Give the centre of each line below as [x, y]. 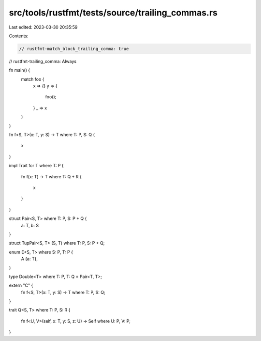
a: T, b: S [30, 225]
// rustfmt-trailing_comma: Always [43, 61]
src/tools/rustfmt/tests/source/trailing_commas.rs [113, 13]
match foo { [33, 79]
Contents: [19, 36]
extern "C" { [21, 285]
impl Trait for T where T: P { [36, 166]
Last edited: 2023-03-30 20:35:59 [43, 27]
